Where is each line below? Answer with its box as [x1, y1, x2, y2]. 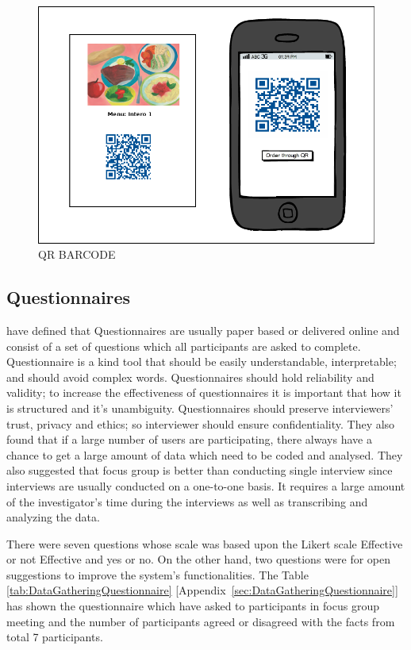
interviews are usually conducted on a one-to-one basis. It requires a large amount [6, 477, 405, 494]
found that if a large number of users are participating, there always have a [6, 431, 372, 448]
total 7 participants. [6, 629, 103, 645]
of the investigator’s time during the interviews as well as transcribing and [6, 493, 368, 510]
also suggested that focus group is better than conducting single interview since [6, 462, 393, 479]
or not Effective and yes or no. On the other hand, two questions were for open [6, 551, 390, 567]
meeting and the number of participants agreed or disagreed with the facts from [6, 613, 395, 629]
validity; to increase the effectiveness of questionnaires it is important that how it [6, 384, 401, 401]
